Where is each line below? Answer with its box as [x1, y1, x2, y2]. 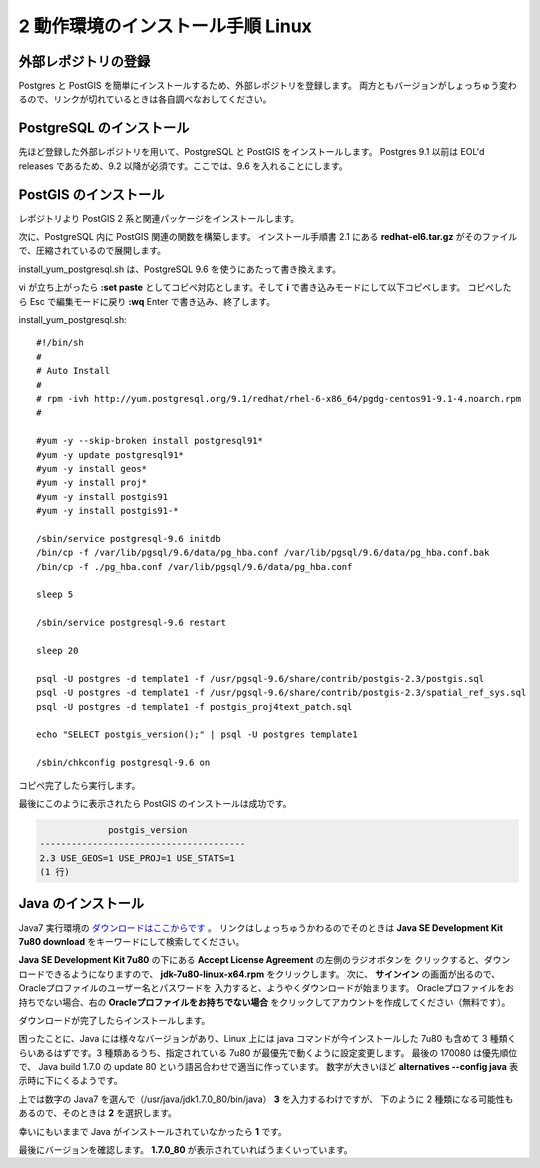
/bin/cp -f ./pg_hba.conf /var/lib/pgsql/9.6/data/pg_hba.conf [36, 561, 353, 572]
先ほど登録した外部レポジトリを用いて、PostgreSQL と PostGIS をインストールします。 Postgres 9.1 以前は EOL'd [18, 146, 485, 158]
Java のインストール [18, 895, 145, 912]
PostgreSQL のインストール [18, 120, 190, 137]
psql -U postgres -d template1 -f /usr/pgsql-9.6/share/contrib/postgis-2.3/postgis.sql [36, 673, 485, 684]
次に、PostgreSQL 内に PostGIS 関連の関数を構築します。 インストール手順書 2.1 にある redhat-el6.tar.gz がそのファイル [18, 231, 518, 243]
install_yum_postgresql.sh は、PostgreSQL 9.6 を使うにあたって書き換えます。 [18, 263, 342, 275]
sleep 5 [36, 589, 74, 600]
